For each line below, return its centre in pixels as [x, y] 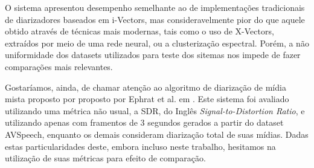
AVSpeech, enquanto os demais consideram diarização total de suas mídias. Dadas [157, 134]
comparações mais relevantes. [59, 66]
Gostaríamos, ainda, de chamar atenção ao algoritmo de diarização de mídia [146, 87]
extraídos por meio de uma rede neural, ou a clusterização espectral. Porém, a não [157, 43]
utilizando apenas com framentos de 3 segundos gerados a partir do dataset [144, 122]
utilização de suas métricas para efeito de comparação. [105, 158]
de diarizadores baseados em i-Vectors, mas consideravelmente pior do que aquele [155, 19]
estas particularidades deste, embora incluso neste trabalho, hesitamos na [140, 146]
